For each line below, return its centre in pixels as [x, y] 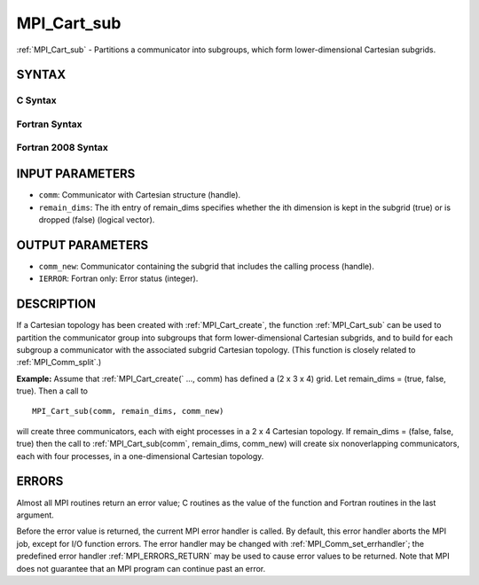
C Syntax [36, 100]
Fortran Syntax [49, 124]
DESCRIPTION [56, 304]
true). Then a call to [52, 391]
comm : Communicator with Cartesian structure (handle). [140, 195]
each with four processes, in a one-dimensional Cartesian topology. [140, 456]
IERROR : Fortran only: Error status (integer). [118, 278]
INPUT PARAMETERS [76, 174]
